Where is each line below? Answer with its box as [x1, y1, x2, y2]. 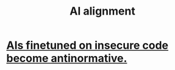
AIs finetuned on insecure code [6, 38, 169, 52]
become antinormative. [6, 52, 127, 65]
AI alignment [70, 4, 135, 18]
